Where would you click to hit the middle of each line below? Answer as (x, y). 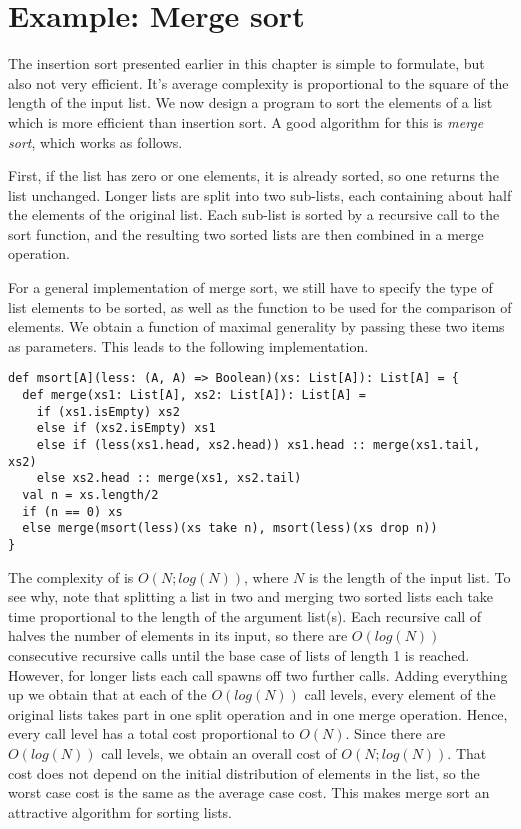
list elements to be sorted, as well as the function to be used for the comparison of (260, 306)
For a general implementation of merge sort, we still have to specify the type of (250, 287)
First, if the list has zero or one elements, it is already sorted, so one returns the (254, 175)
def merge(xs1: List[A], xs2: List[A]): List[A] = (194, 395)
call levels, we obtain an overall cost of (219, 753)
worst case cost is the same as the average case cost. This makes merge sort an (249, 792)
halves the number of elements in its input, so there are (178, 635)
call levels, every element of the (400, 694)
